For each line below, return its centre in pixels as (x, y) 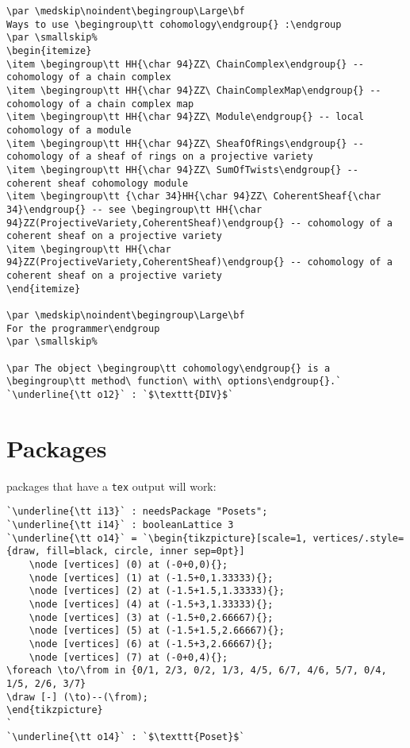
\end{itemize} (44, 289)
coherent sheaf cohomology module (98, 183)
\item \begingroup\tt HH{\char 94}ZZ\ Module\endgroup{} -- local (186, 117)
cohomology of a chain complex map (100, 104)
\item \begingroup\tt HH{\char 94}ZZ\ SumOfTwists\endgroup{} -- (182, 170)
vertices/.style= (358, 538)
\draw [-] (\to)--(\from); (77, 697)
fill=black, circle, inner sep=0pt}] (146, 551)
